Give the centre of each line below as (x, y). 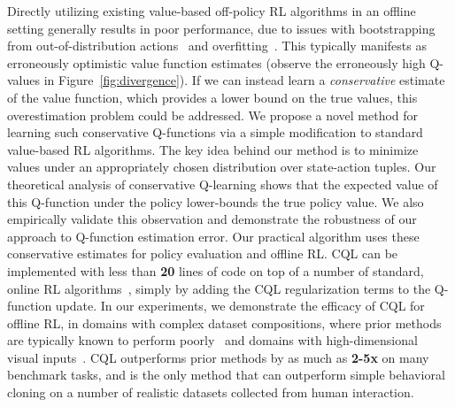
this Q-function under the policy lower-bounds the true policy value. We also (216, 201)
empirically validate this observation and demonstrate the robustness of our (212, 219)
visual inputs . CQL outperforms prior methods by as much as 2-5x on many (218, 357)
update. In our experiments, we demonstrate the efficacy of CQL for (240, 306)
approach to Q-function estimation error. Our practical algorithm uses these (213, 236)
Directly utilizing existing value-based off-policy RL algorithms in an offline (212, 11)
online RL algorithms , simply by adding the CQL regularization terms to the (219, 288)
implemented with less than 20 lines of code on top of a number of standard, (216, 270)
